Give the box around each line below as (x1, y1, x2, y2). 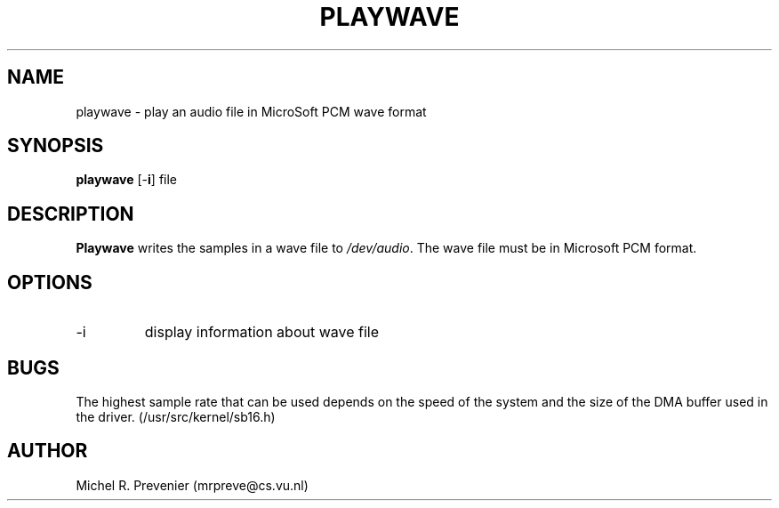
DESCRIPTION (7, 202, 134, 225)
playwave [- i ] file (76, 172, 178, 188)
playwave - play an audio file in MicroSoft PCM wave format (76, 103, 427, 119)
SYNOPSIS (7, 134, 104, 157)
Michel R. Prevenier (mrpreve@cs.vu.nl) (76, 477, 309, 493)
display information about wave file (144, 323, 380, 342)
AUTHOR (7, 439, 88, 463)
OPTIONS (7, 270, 92, 294)
